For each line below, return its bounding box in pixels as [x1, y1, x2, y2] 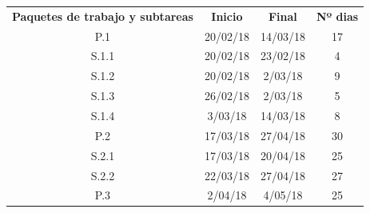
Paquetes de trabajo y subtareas [12, 7, 193, 24]
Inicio [211, 7, 243, 24]
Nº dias [316, 7, 359, 24]
